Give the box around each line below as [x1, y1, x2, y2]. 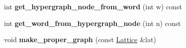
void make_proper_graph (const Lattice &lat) [4, 34, 156, 45]
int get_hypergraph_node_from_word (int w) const [4, 1, 182, 11]
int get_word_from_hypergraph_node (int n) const [4, 18, 181, 28]
